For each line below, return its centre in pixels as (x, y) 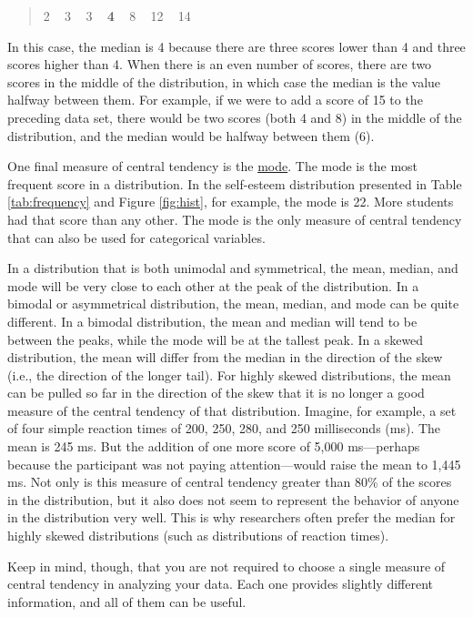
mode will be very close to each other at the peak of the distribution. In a (213, 285)
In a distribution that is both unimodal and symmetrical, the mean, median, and (233, 268)
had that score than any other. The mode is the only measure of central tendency (235, 219)
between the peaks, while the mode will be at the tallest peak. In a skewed (216, 339)
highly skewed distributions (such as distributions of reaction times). (198, 536)
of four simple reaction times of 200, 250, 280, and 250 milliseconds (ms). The (224, 428)
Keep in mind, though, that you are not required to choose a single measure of (226, 566)
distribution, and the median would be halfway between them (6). (191, 135)
